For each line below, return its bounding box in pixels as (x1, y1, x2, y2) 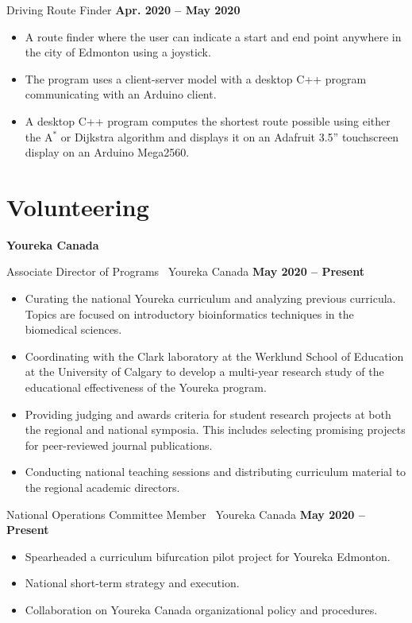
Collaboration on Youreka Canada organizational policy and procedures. (25, 601, 378, 617)
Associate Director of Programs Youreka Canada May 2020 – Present (6, 263, 364, 280)
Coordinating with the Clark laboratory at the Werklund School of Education (25, 347, 404, 364)
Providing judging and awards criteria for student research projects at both (25, 405, 391, 422)
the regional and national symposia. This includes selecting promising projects (25, 421, 406, 438)
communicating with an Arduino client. (25, 86, 217, 103)
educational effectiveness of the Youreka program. (25, 379, 267, 396)
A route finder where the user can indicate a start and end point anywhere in (25, 28, 402, 44)
